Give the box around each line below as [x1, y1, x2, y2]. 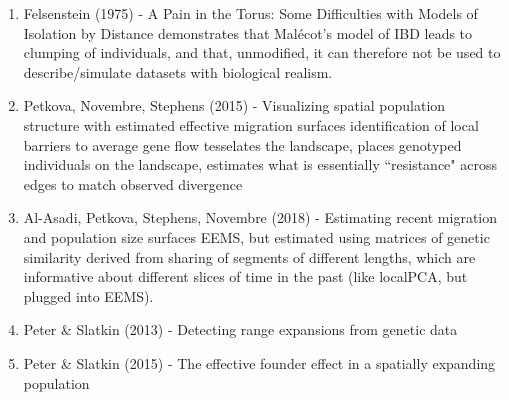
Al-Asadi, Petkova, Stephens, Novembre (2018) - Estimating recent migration [23, 207, 498, 228]
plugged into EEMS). [23, 285, 154, 306]
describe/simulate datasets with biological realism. [23, 61, 333, 82]
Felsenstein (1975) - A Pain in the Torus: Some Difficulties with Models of [23, 3, 478, 23]
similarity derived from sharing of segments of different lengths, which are [23, 246, 476, 267]
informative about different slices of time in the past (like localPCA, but [23, 266, 468, 287]
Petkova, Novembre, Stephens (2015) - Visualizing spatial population [23, 95, 446, 116]
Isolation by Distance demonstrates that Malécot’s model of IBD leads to [23, 22, 473, 43]
